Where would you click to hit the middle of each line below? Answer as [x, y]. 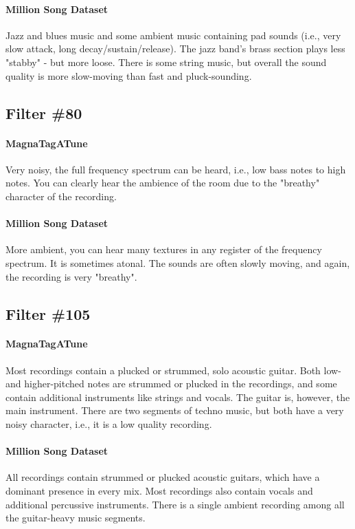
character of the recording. [61, 196]
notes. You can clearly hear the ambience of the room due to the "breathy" [163, 183]
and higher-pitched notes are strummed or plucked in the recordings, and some [171, 384]
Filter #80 [44, 112]
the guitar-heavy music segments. [76, 518]
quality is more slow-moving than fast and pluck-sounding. [129, 75]
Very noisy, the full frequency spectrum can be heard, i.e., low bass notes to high [176, 169]
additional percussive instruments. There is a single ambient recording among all [175, 504]
